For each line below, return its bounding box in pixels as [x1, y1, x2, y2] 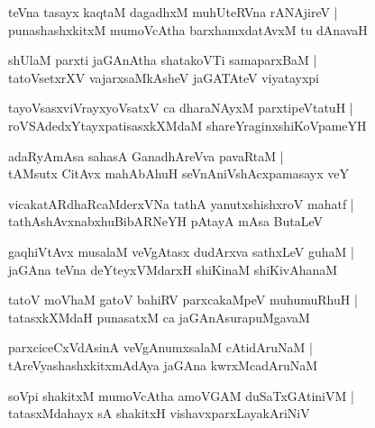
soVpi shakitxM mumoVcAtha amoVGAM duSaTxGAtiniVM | [8, 386, 354, 405]
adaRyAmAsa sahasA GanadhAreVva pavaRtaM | [8, 146, 284, 165]
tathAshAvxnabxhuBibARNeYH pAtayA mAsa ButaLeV [8, 212, 324, 231]
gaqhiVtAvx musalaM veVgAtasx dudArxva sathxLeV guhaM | [8, 241, 354, 260]
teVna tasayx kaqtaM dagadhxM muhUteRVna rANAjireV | [8, 3, 338, 21]
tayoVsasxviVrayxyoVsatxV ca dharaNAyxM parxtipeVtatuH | [8, 98, 353, 117]
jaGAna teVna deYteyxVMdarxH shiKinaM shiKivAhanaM [8, 260, 338, 278]
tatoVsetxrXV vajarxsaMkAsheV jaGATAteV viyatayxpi [8, 68, 320, 87]
